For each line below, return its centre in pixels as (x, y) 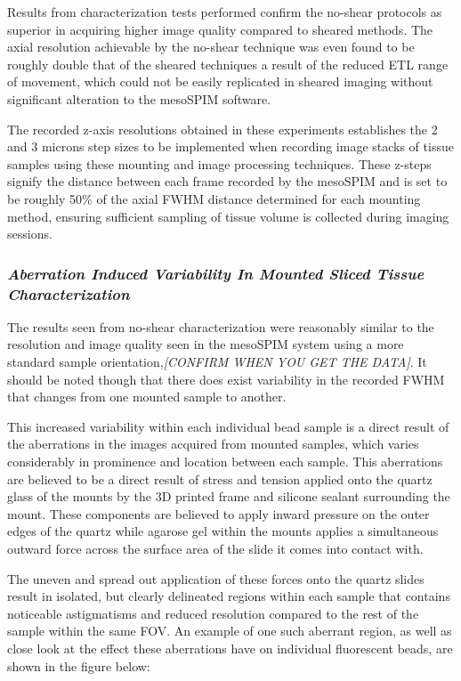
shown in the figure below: (79, 665)
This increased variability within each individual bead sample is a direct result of (228, 426)
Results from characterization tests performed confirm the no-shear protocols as (225, 12)
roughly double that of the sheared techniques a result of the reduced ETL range (228, 64)
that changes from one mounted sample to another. (147, 397)
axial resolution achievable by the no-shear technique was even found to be (211, 47)
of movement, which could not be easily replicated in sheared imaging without (220, 81)
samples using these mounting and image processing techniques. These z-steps (219, 163)
